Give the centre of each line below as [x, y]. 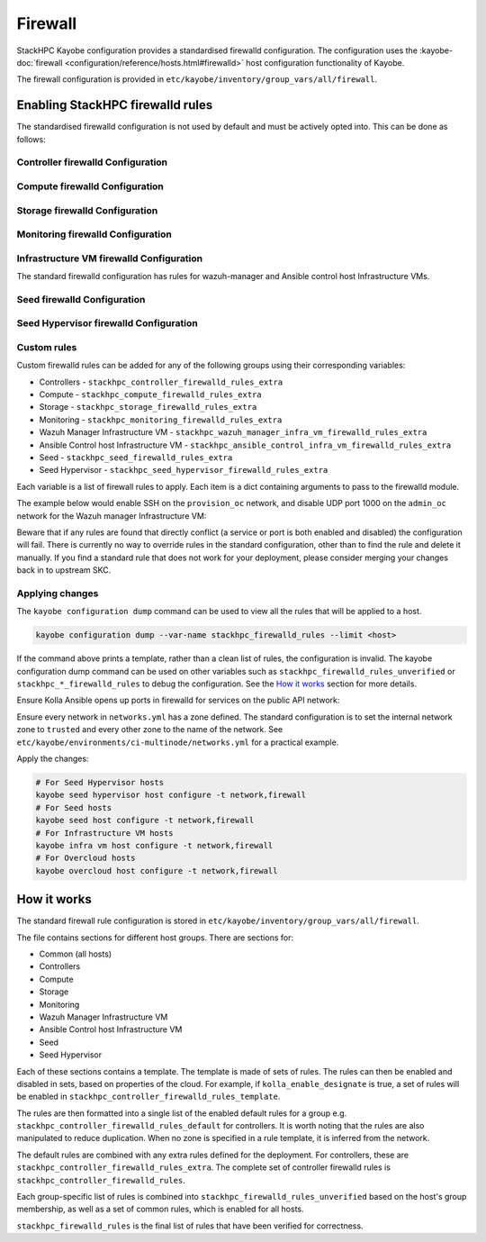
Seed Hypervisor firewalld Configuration [107, 323]
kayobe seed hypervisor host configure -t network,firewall [171, 795]
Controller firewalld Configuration [92, 162]
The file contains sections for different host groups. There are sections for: [155, 938]
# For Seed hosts [74, 807]
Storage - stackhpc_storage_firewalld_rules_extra [148, 407]
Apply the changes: [53, 758]
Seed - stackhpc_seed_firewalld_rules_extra [136, 458]
